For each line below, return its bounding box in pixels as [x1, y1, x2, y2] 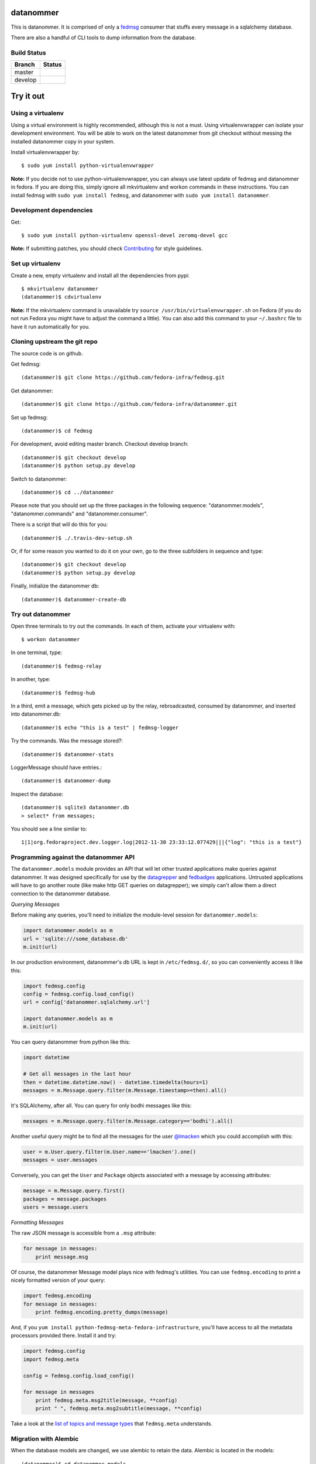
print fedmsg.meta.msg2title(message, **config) [35, 1397, 178, 1404]
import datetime [23, 1054, 70, 1061]
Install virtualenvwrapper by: [11, 148, 80, 155]
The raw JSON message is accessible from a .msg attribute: [11, 1230, 156, 1237]
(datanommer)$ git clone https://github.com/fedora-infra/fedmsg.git [21, 374, 225, 381]
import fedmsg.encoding [23, 1292, 92, 1299]
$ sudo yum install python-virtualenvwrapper [21, 162, 154, 169]
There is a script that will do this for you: [11, 521, 108, 528]
